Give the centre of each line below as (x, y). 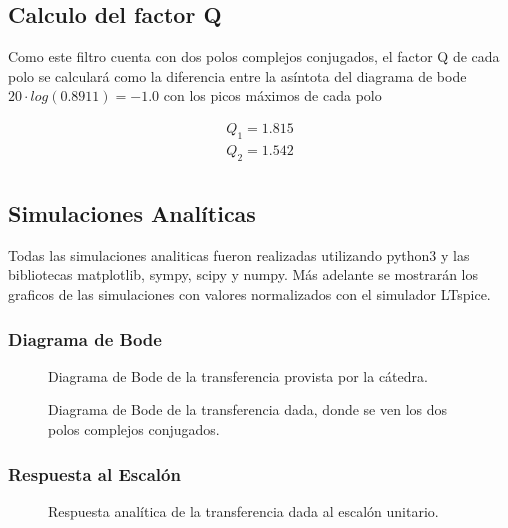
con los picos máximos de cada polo (272, 95)
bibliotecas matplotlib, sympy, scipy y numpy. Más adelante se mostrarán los (243, 274)
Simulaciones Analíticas (132, 213)
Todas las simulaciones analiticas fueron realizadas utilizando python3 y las (239, 254)
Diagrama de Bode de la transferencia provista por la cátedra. (238, 375)
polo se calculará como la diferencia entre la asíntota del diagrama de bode (237, 75)
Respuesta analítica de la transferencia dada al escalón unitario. (243, 510)
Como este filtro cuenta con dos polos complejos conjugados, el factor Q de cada (254, 56)
